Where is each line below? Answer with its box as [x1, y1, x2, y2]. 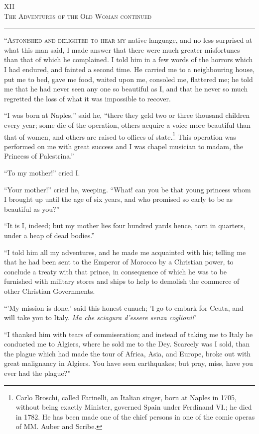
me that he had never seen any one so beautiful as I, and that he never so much [4, 84, 248, 94]
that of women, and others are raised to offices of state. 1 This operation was [4, 130, 236, 142]
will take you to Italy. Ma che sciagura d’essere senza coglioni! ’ [4, 312, 196, 323]
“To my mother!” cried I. [4, 167, 80, 177]
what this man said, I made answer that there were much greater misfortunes [4, 44, 240, 55]
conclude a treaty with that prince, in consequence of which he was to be [4, 266, 227, 276]
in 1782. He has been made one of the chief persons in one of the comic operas [15, 411, 255, 422]
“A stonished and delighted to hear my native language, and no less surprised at [4, 35, 253, 45]
